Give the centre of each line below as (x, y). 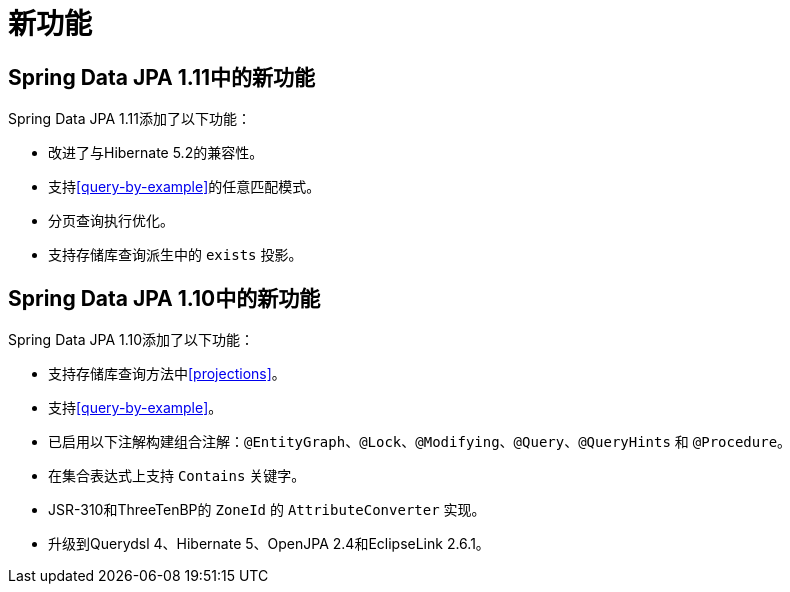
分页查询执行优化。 (111, 221)
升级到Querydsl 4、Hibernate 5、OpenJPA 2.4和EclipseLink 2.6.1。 (269, 544)
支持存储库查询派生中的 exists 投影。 (175, 255)
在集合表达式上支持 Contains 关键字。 (177, 476)
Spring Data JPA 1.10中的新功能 (164, 298)
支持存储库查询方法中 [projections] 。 (167, 374)
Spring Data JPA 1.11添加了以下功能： (129, 119)
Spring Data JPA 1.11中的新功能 (162, 77)
